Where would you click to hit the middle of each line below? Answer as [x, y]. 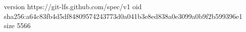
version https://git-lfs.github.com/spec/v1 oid [73, 6]
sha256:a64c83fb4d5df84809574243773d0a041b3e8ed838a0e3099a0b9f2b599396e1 [123, 16]
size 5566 [17, 25]
